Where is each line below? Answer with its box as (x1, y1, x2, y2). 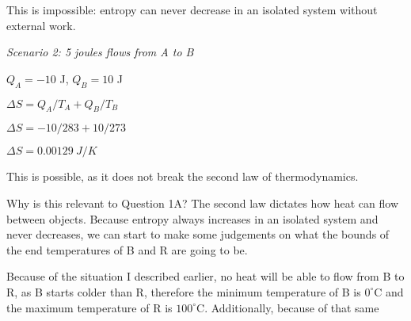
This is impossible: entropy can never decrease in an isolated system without (6, 2, 378, 17)
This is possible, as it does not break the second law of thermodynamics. (6, 168, 359, 185)
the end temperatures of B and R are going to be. (6, 241, 248, 258)
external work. (6, 17, 76, 33)
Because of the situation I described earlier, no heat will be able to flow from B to (6, 268, 405, 285)
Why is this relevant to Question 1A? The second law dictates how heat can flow (6, 194, 399, 211)
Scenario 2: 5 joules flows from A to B (6, 44, 194, 60)
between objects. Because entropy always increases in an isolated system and (6, 210, 379, 227)
